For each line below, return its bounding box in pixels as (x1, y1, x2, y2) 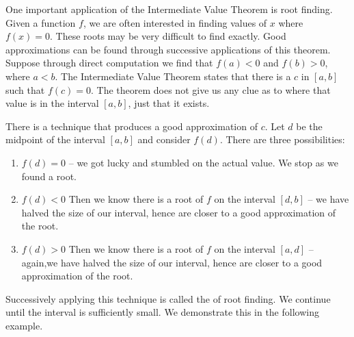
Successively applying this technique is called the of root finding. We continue (5, 291, 331, 305)
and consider (137, 132, 191, 147)
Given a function (5, 15, 76, 29)
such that (5, 82, 45, 97)
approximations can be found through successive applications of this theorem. (5, 42, 331, 56)
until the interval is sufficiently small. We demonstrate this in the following (5, 305, 319, 319)
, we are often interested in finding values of (83, 15, 267, 29)
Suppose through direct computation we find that (5, 55, 213, 70)
